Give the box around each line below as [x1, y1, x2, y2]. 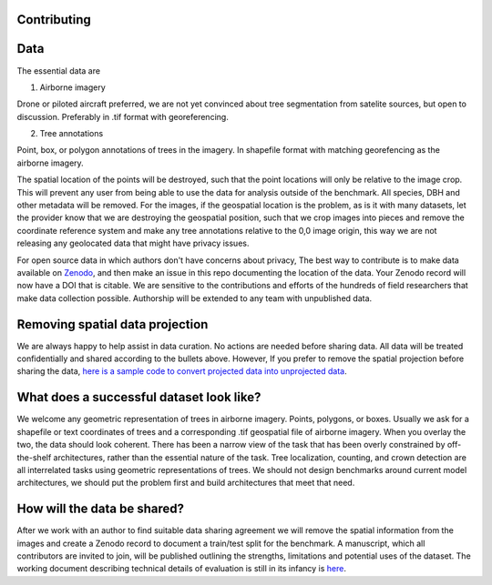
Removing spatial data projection [16, 317, 209, 332]
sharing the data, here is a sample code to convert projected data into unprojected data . [16, 366, 347, 377]
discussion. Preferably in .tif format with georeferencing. [16, 111, 230, 122]
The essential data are [16, 65, 100, 76]
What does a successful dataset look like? [16, 389, 261, 405]
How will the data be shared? [16, 501, 184, 517]
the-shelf [16, 451, 52, 463]
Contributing [16, 12, 91, 27]
